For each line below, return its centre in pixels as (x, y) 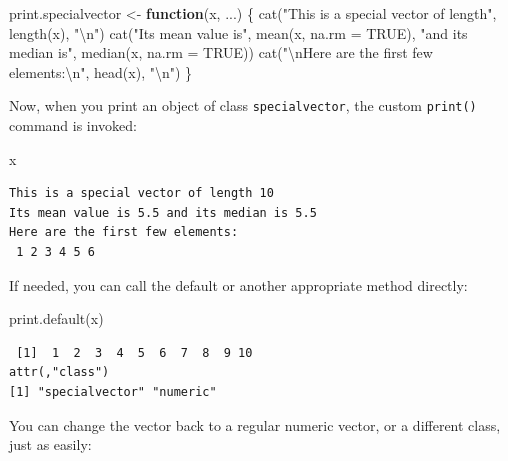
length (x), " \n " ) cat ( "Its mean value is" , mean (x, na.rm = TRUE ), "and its (238, 32)
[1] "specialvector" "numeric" (113, 391)
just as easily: (50, 444)
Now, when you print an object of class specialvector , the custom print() (243, 105)
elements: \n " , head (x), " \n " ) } (101, 71)
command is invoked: (73, 125)
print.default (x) (56, 318)
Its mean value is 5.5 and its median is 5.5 (163, 212)
